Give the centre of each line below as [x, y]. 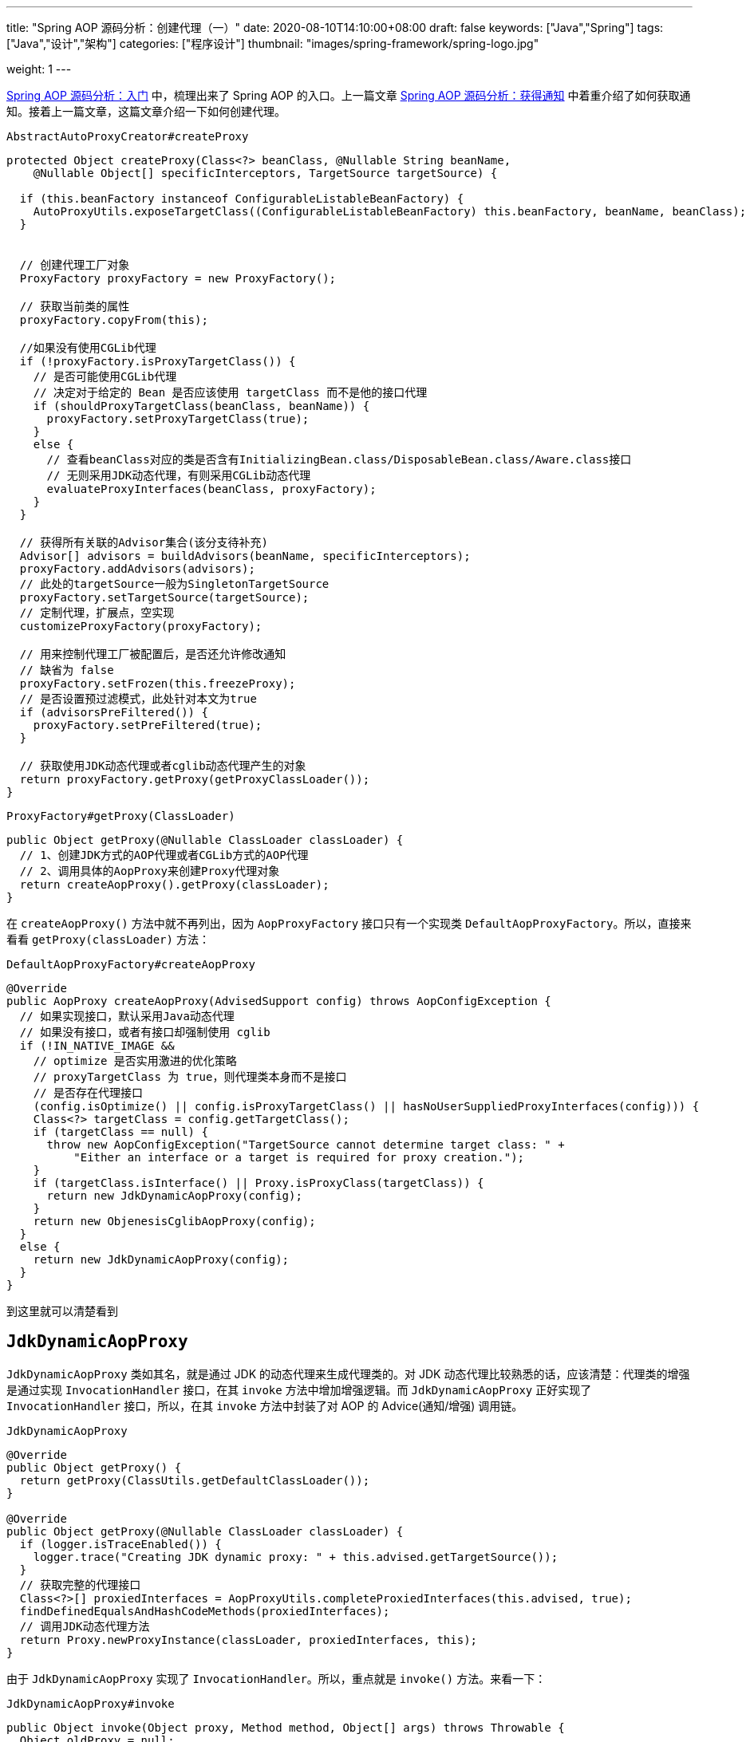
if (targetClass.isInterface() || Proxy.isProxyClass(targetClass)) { [259, 1183]
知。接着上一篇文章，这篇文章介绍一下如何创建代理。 [146, 111]
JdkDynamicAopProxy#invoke [91, 1703]
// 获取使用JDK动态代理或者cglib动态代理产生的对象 [163, 766]
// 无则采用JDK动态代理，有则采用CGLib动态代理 [179, 475]
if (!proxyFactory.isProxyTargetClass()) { [158, 361]
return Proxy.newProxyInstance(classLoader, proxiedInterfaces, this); [249, 1640]
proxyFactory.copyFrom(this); [114, 320]
